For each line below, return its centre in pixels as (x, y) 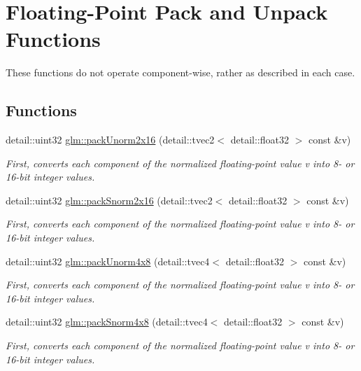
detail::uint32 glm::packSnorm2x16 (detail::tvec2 (109, 200)
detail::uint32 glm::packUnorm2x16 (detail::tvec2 (110, 140)
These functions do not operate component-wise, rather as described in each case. (180, 72)
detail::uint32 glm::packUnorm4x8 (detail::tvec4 (108, 261)
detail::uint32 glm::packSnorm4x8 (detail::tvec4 (107, 322)
